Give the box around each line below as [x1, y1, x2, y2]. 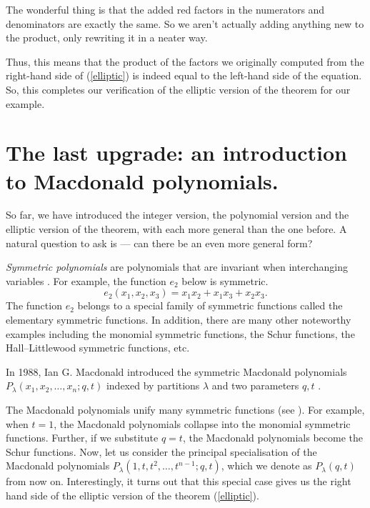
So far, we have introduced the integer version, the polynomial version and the [6, 207, 349, 222]
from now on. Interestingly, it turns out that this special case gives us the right [6, 474, 351, 489]
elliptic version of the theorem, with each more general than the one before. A [6, 221, 347, 236]
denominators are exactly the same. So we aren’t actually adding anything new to [6, 16, 364, 31]
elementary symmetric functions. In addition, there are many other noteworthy [6, 312, 351, 327]
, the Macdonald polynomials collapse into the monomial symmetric [54, 416, 351, 431]
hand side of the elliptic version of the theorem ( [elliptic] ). [6, 487, 259, 502]
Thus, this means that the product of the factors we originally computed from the [6, 54, 364, 69]
